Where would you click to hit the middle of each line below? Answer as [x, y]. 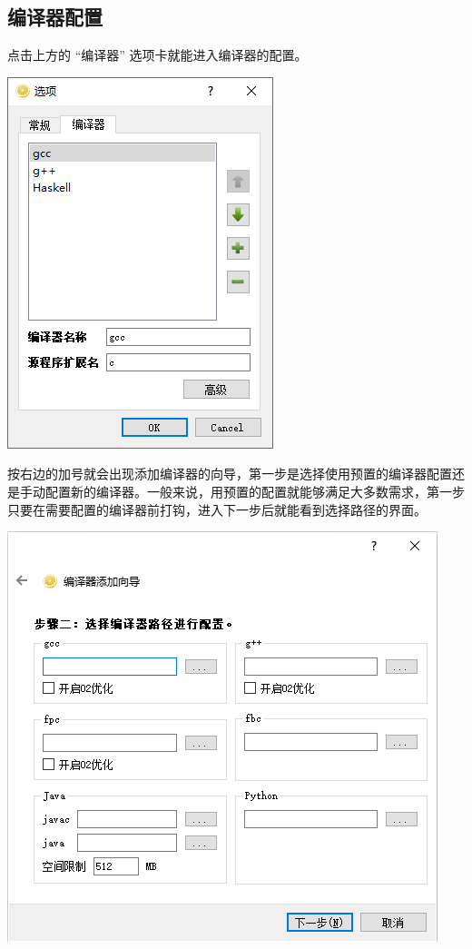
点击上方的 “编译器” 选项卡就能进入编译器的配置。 [157, 55]
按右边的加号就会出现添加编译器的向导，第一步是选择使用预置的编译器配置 [230, 474]
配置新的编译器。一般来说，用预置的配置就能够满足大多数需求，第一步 [255, 491]
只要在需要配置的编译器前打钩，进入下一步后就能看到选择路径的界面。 [217, 509]
